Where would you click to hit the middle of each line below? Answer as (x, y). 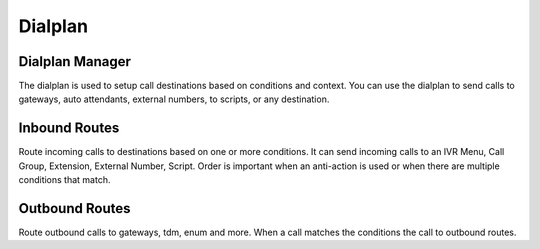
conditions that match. (64, 180)
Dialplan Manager (75, 61)
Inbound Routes (69, 128)
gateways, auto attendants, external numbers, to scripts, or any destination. (174, 99)
